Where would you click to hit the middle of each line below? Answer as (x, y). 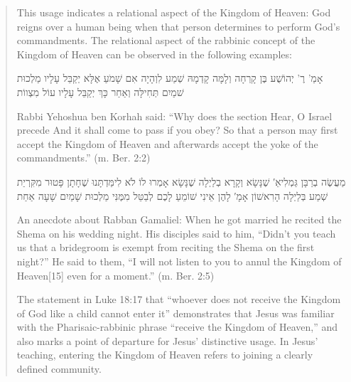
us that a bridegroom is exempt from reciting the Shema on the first (166, 247)
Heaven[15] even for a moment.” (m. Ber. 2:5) (115, 275)
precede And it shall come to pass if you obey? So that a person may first (177, 130)
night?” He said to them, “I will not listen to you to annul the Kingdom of (179, 261)
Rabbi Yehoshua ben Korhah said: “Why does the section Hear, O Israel (174, 116)
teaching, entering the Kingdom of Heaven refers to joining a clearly (165, 355)
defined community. (59, 369)
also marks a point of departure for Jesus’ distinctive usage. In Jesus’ (167, 340)
